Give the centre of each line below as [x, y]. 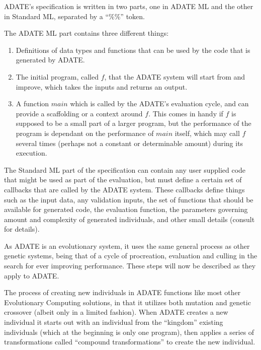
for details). [22, 229]
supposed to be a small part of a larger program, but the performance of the [134, 123]
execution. [31, 153]
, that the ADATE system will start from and [175, 76]
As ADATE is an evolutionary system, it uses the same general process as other [127, 246]
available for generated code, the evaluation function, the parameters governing [126, 209]
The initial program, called [57, 76]
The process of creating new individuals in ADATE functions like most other [122, 292]
